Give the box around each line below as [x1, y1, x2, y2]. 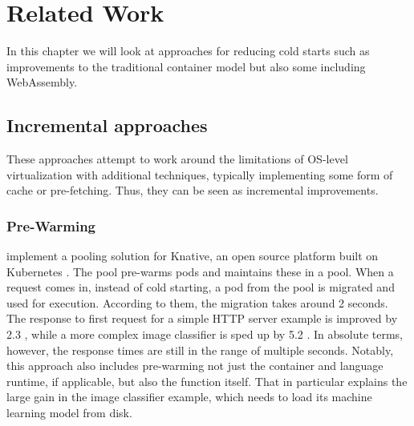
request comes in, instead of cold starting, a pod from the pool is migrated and [6, 279, 395, 295]
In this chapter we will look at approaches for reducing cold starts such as [6, 42, 370, 59]
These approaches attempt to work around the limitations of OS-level [6, 151, 348, 167]
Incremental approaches [6, 113, 208, 138]
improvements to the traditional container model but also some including [6, 58, 366, 74]
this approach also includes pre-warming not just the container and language [6, 357, 384, 374]
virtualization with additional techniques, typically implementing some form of [6, 166, 393, 183]
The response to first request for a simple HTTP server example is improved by [6, 310, 398, 327]
